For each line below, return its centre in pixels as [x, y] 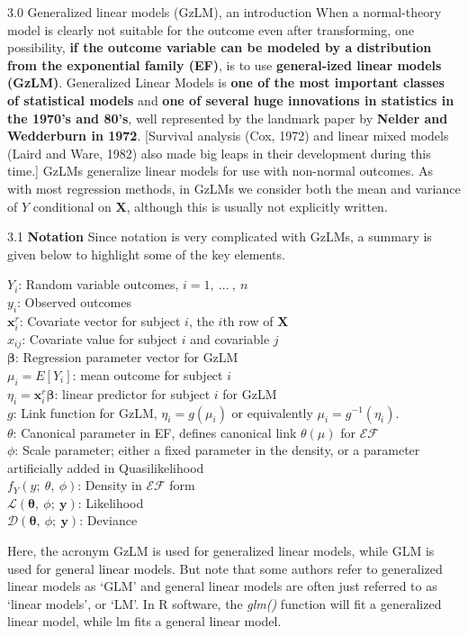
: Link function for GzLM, [85, 412]
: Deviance [108, 520]
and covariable [230, 338]
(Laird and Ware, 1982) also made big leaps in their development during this [219, 153]
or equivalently [272, 412]
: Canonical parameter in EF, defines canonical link [155, 432]
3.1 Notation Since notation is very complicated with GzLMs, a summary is [220, 236]
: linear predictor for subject [132, 393]
